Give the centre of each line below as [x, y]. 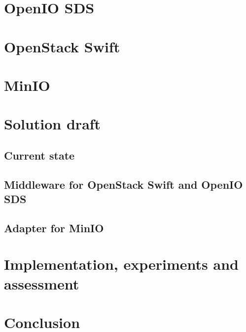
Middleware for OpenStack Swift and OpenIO [123, 184]
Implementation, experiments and [121, 264]
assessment [42, 283]
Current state [39, 155]
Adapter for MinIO [54, 228]
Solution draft [53, 124]
